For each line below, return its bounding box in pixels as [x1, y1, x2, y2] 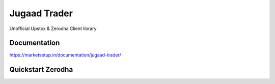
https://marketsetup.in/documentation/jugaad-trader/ [9, 52, 122, 58]
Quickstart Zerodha [9, 65, 73, 74]
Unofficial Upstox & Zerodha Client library [9, 25, 97, 32]
